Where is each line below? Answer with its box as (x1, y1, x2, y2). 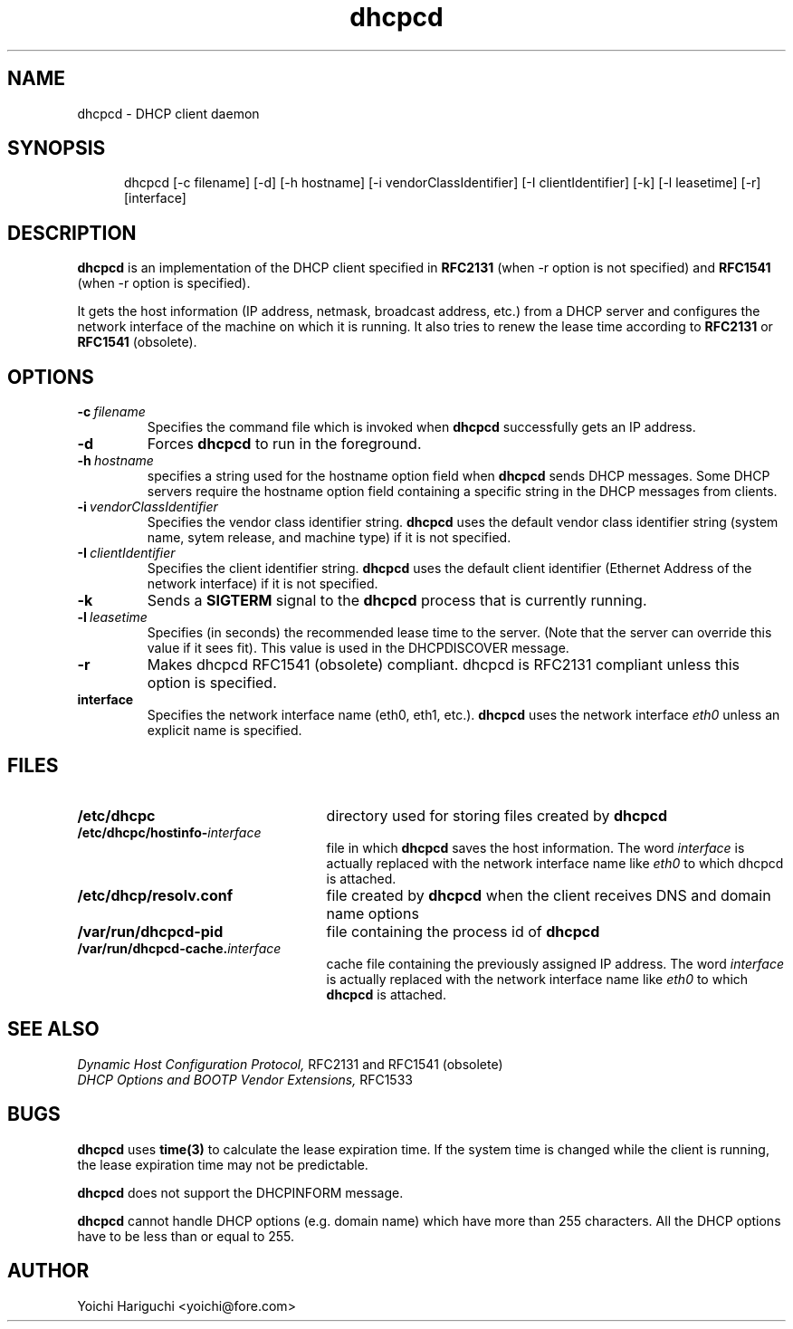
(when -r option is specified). (77, 275, 251, 292)
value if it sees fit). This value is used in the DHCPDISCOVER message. (147, 640, 569, 656)
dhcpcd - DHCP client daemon (77, 105, 260, 121)
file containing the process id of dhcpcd (326, 922, 600, 941)
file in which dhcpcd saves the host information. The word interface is (326, 839, 745, 856)
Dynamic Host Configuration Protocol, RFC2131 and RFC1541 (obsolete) (77, 1056, 503, 1072)
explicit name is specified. (147, 722, 302, 739)
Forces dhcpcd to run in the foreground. (147, 435, 422, 454)
